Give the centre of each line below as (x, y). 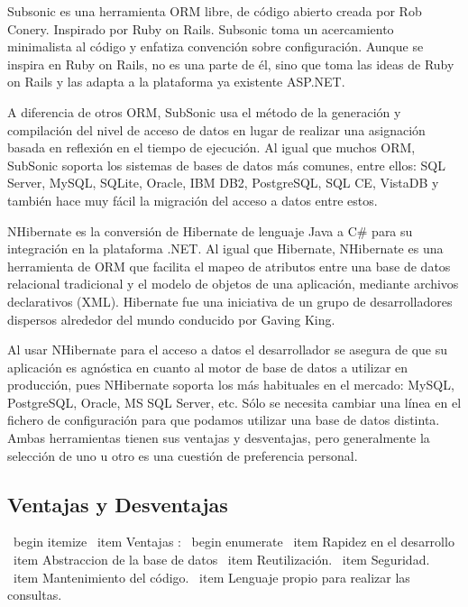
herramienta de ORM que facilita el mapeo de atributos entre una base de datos (229, 266)
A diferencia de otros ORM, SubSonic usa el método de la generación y (204, 111)
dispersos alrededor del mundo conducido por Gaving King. (171, 319)
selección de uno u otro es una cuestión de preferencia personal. (183, 455)
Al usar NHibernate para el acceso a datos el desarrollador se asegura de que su (228, 349)
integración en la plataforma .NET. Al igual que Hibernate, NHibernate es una (225, 248)
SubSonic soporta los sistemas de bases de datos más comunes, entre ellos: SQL (226, 165)
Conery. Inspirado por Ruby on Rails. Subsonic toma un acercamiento (201, 28)
